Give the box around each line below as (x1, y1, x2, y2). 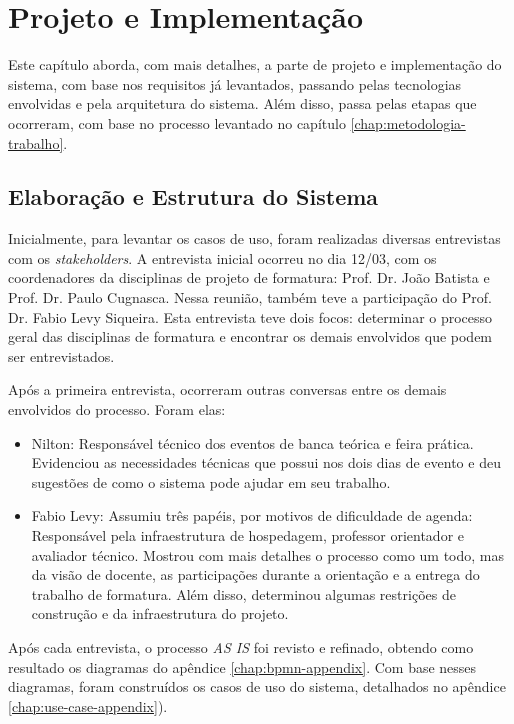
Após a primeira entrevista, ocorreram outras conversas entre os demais (8, 379, 447, 400)
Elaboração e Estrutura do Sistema (8, 181, 379, 212)
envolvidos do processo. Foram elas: (8, 399, 226, 420)
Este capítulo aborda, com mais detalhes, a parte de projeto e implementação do (8, 54, 502, 75)
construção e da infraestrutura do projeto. (31, 603, 289, 624)
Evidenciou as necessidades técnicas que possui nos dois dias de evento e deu (31, 452, 501, 473)
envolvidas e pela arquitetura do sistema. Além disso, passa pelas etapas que (8, 93, 477, 114)
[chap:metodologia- (350, 112, 466, 133)
